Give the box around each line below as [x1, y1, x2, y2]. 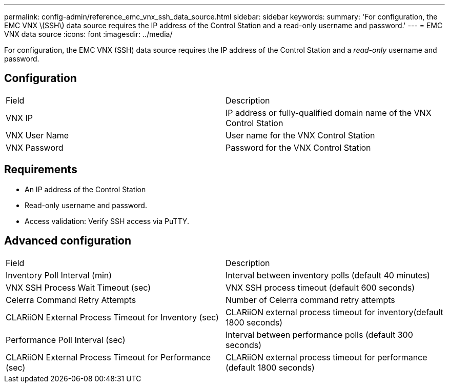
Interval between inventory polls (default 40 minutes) [226, 270, 430, 280]
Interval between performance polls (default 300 [226, 329, 413, 340]
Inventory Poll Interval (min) [6, 270, 112, 280]
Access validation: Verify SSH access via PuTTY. [25, 216, 189, 226]
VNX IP [6, 112, 33, 123]
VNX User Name [6, 130, 69, 140]
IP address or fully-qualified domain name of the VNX [226, 107, 432, 118]
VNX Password [6, 142, 64, 153]
